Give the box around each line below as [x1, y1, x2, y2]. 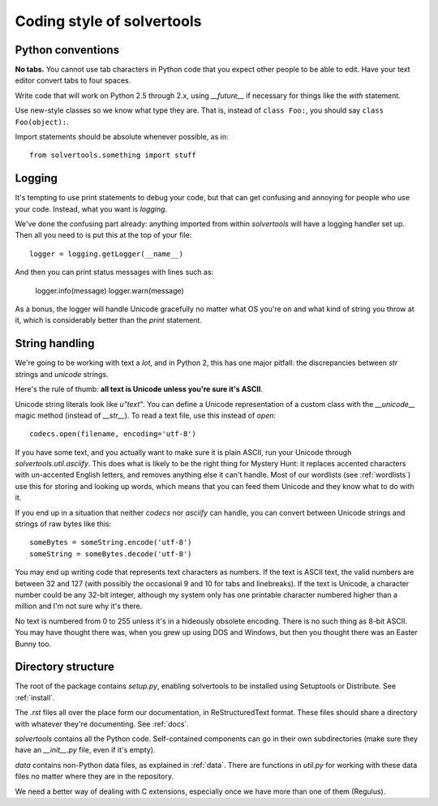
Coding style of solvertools [15, 12, 202, 30]
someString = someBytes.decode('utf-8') [29, 549, 192, 559]
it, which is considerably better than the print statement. [15, 315, 203, 325]
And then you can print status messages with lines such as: [15, 268, 214, 277]
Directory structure [15, 660, 115, 674]
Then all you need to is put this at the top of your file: [15, 230, 192, 240]
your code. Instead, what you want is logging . [15, 204, 168, 214]
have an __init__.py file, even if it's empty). [15, 745, 156, 755]
